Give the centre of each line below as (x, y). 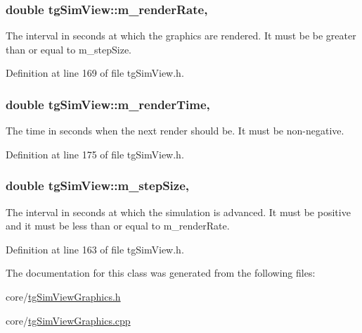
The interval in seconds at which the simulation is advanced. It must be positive (178, 212)
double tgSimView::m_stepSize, (98, 186)
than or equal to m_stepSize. (69, 49)
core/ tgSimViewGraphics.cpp (68, 320)
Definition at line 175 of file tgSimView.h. (95, 154)
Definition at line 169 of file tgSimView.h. (95, 73)
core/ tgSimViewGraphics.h (63, 296)
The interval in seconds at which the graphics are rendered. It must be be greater (181, 36)
